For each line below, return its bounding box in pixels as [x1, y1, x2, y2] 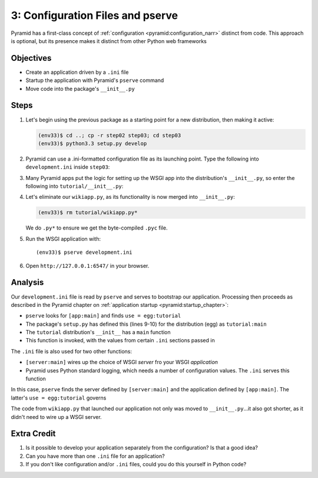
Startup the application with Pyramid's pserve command [25, 77, 164, 84]
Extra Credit [11, 428, 56, 439]
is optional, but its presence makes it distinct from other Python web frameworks [11, 37, 207, 44]
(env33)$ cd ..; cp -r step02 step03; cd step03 [38, 132, 181, 139]
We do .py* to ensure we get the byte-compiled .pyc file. [25, 224, 168, 231]
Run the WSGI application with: [25, 235, 101, 242]
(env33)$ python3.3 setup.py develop [38, 140, 147, 147]
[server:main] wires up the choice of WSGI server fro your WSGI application [25, 359, 218, 366]
